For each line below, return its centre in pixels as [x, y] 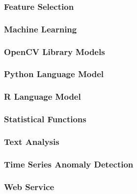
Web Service [29, 186]
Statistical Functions [45, 119]
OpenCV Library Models [55, 51]
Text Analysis [32, 141]
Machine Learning [41, 29]
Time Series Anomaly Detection [69, 164]
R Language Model [42, 97]
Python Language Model [54, 74]
